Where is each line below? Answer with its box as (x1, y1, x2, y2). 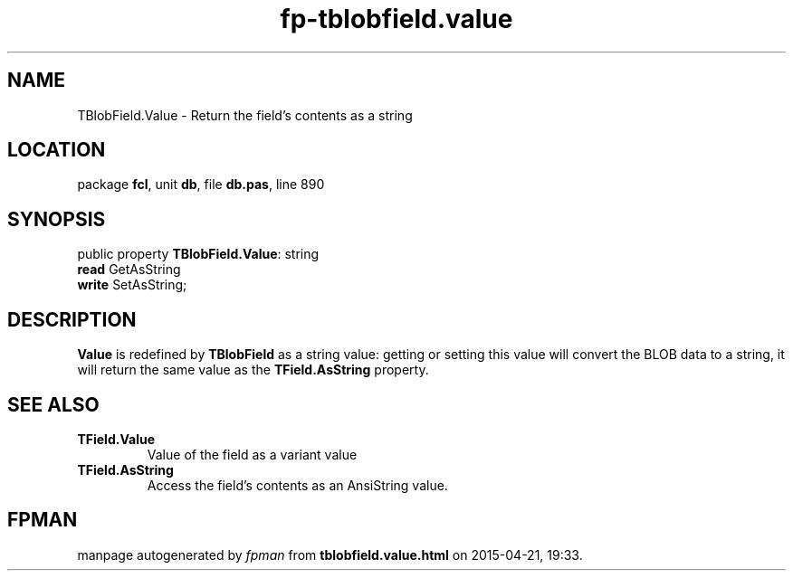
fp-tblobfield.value (280, 4, 513, 34)
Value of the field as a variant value (147, 446, 358, 462)
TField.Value (77, 431, 155, 447)
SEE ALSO (7, 393, 100, 416)
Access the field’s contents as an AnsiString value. (147, 477, 448, 493)
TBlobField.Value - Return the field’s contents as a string (77, 107, 413, 123)
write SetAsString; (77, 277, 187, 293)
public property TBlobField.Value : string (77, 246, 320, 262)
